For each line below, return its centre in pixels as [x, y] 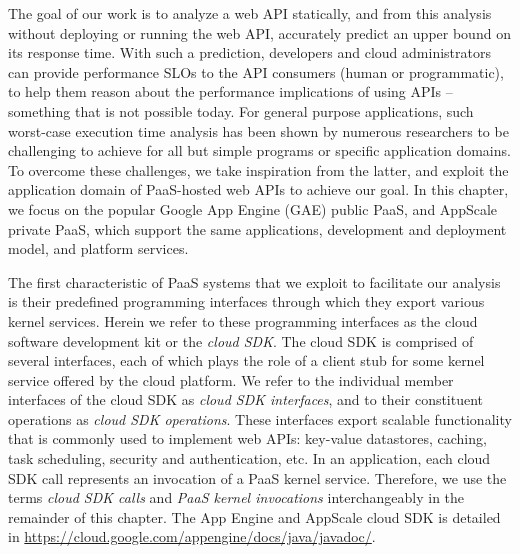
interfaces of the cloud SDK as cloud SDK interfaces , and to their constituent [246, 399]
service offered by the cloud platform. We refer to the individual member [231, 379]
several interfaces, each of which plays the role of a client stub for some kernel [246, 360]
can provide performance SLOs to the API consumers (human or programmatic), [256, 71]
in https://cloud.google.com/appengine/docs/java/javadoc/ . [192, 536]
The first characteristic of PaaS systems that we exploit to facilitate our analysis [254, 281]
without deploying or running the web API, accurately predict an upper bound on [259, 32]
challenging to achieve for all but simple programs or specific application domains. [259, 150]
